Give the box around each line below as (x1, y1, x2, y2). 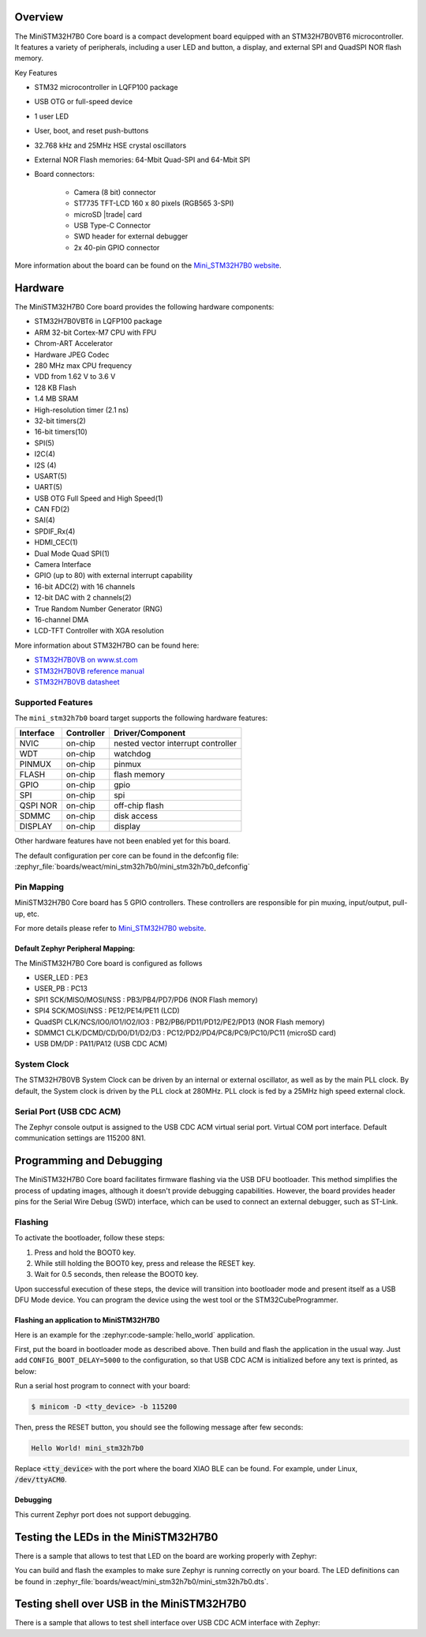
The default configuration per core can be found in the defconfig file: (14, 850, 239, 860)
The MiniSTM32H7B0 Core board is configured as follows (14, 958, 203, 967)
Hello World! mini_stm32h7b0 (31, 1444, 144, 1453)
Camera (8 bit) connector (73, 187, 157, 197)
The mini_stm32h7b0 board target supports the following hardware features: (14, 713, 268, 723)
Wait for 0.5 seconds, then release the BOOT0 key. (34, 1270, 199, 1279)
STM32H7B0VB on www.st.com (34, 655, 138, 665)
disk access (113, 810, 158, 821)
